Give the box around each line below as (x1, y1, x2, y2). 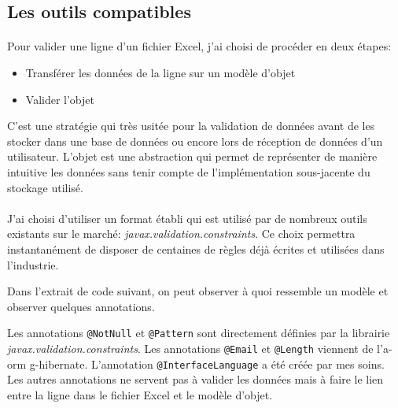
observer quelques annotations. (7, 298, 155, 314)
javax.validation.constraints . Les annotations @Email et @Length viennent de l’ (7, 339, 383, 356)
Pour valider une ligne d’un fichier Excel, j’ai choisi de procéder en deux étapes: (7, 38, 392, 54)
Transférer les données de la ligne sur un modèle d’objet (25, 64, 296, 80)
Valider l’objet (25, 91, 94, 107)
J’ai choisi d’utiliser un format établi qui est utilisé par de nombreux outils (7, 210, 367, 226)
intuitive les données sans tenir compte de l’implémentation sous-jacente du (7, 163, 370, 180)
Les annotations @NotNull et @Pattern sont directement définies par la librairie (7, 325, 390, 341)
